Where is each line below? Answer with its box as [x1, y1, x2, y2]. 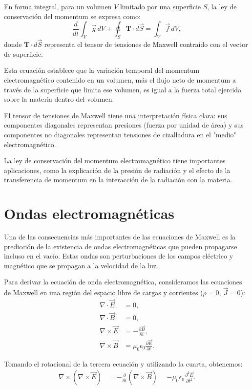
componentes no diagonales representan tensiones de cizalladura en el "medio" [4, 129, 236, 139]
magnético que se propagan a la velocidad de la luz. [4, 260, 158, 270]
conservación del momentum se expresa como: [4, 11, 141, 21]
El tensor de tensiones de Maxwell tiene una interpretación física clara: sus [4, 110, 227, 120]
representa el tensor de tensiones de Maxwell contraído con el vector [44, 39, 248, 49]
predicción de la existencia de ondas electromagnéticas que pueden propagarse [4, 241, 237, 251]
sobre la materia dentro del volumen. [4, 94, 114, 104]
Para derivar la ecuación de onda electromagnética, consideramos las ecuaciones [4, 277, 242, 287]
